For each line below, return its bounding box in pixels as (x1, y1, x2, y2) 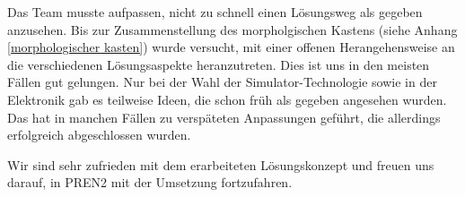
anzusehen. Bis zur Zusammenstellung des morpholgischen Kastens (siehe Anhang (7, 20, 458, 39)
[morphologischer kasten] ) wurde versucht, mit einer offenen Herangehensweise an (7, 38, 455, 56)
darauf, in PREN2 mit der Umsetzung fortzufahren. (7, 173, 293, 192)
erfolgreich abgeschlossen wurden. (7, 125, 191, 144)
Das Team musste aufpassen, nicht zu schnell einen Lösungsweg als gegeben (7, 3, 423, 21)
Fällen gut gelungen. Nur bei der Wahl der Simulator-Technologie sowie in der (7, 73, 437, 91)
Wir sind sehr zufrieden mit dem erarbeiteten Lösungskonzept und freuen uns (7, 155, 434, 174)
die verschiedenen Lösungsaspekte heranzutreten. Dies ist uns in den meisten (7, 55, 430, 73)
